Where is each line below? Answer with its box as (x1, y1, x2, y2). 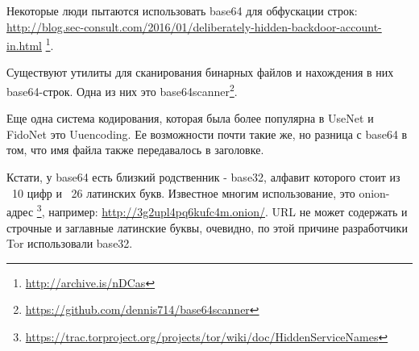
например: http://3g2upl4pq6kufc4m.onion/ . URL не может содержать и (48, 203, 408, 219)
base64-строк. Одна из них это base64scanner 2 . (6, 81, 238, 99)
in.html (6, 36, 42, 53)
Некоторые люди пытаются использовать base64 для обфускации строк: (6, 2, 358, 19)
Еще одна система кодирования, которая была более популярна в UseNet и (6, 110, 374, 127)
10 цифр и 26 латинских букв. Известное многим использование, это (11, 184, 355, 201)
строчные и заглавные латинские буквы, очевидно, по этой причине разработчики (6, 219, 408, 236)
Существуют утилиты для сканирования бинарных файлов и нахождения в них (6, 64, 394, 81)
